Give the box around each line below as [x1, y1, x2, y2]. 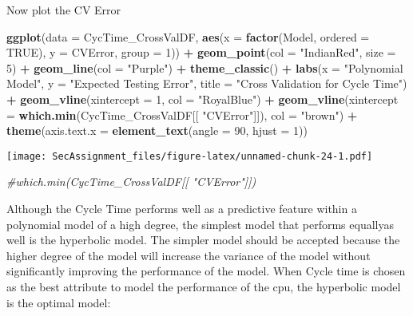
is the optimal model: [6, 294, 111, 310]
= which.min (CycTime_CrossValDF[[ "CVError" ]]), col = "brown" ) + [6, 106, 358, 123]
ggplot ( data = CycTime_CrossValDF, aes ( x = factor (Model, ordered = [6, 28, 370, 45]
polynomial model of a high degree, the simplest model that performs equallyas [6, 215, 394, 232]
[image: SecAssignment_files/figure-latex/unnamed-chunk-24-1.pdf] [6, 150, 373, 162]
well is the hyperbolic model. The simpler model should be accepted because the [6, 231, 400, 248]
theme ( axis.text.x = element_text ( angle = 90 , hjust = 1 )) [6, 122, 308, 139]
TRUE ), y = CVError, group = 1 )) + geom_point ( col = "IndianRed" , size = [6, 44, 396, 61]
